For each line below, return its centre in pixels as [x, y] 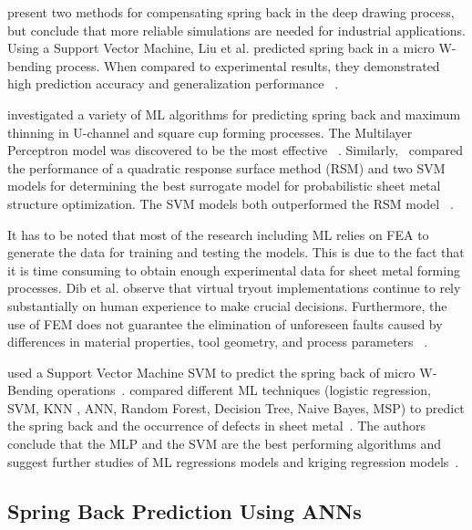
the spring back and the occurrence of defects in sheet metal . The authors [216, 426]
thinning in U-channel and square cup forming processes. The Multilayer [210, 132]
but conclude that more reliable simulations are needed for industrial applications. [236, 30]
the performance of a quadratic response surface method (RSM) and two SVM [226, 167]
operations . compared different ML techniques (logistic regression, [244, 390]
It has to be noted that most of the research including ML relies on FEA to [218, 234]
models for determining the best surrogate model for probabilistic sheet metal [224, 186]
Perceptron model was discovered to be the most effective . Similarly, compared [235, 150]
